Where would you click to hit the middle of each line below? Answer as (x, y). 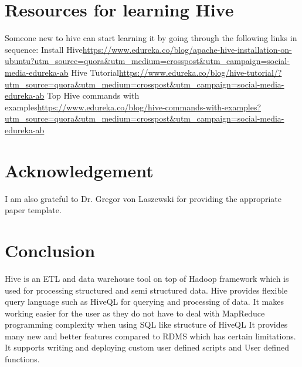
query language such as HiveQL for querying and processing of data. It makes (144, 302)
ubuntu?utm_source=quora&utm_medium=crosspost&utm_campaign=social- (147, 61)
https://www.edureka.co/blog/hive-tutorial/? (200, 72)
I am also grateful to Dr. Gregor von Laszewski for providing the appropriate (143, 198)
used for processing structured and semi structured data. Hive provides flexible (146, 290)
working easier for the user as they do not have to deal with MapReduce (135, 313)
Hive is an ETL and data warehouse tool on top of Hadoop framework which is (147, 278)
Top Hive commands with (93, 95)
